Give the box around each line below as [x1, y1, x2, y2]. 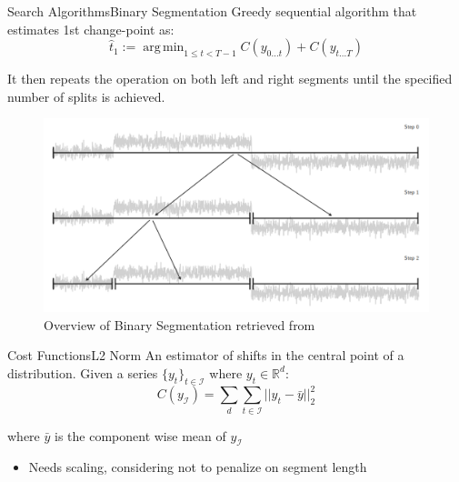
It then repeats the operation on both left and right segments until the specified [7, 69, 453, 88]
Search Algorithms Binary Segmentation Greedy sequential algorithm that [7, 2, 417, 20]
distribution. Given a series [7, 363, 158, 382]
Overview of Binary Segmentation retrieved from [44, 315, 315, 334]
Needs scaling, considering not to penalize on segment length [28, 457, 367, 477]
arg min [143, 41, 185, 55]
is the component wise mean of [55, 426, 226, 445]
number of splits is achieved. [7, 86, 165, 105]
